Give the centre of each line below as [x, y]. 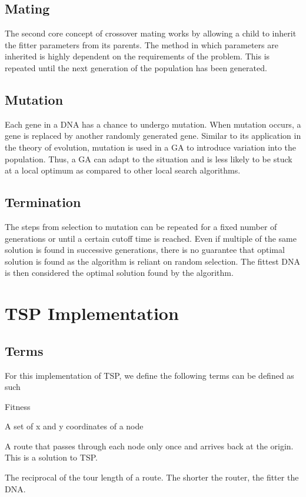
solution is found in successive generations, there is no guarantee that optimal [145, 250]
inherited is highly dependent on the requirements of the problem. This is [137, 56]
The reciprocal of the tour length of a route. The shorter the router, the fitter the [152, 477]
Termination [43, 202]
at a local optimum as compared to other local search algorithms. [123, 170]
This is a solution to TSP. [51, 457]
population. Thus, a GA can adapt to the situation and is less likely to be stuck [149, 159]
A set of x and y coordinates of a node [74, 426]
